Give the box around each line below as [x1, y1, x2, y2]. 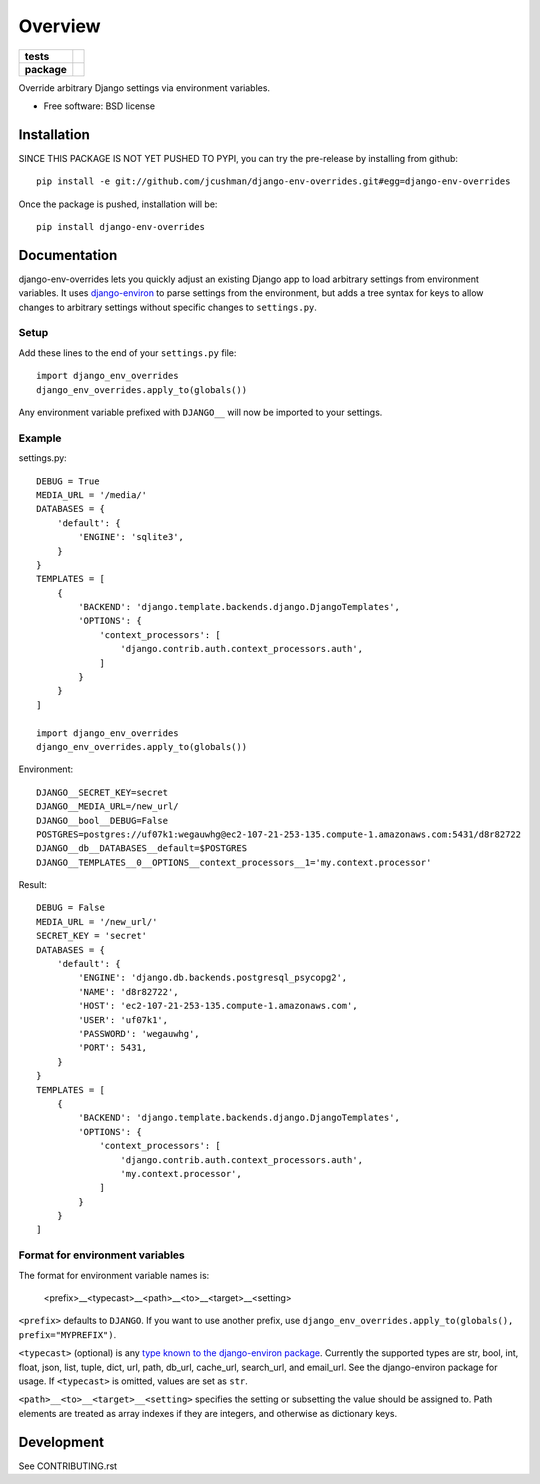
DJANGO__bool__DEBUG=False [36, 815, 169, 826]
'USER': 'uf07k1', [78, 1014, 169, 1025]
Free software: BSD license [43, 100, 155, 112]
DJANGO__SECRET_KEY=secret [36, 786, 169, 798]
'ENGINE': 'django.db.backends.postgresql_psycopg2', [78, 972, 348, 984]
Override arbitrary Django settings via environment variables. [18, 81, 270, 94]
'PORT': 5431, [78, 1042, 148, 1054]
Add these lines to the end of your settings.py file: [18, 346, 237, 359]
